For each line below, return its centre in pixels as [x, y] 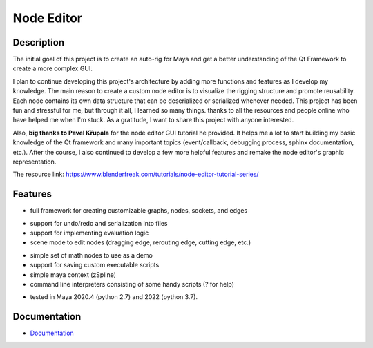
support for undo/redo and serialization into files [99, 223]
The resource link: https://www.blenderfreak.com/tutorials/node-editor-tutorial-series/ [136, 174]
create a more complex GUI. [53, 68]
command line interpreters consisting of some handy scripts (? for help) [132, 284]
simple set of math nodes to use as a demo [92, 255]
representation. [35, 162]
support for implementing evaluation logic [89, 233]
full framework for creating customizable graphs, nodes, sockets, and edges [139, 211]
